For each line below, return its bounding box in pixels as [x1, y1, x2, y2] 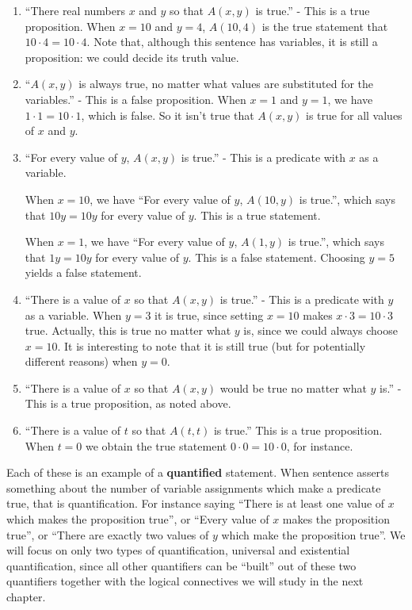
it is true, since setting [154, 306, 264, 323]
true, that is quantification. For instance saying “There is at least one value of [6, 495, 385, 512]
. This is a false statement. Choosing [188, 248, 365, 265]
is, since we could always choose [243, 322, 398, 339]
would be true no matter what [219, 379, 367, 396]
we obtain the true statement [86, 437, 227, 454]
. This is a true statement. [193, 206, 321, 223]
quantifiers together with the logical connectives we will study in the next [6, 573, 364, 589]
